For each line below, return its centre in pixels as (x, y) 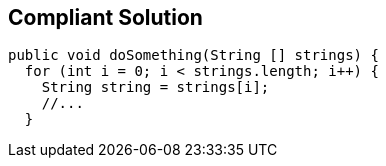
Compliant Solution (105, 17)
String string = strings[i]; (155, 87)
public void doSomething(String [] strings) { (193, 55)
